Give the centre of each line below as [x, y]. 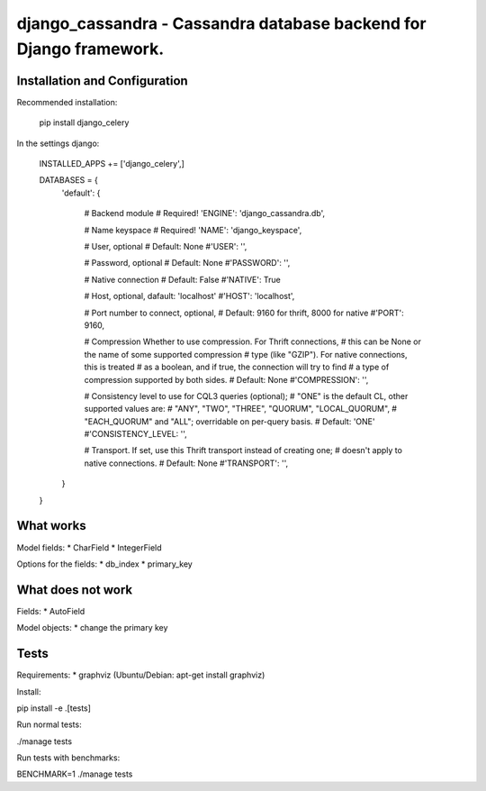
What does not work [75, 590]
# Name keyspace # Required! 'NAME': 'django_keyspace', [193, 230]
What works [51, 526]
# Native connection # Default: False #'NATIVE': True [182, 279]
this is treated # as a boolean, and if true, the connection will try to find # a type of [237, 367]
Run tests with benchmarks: [68, 758]
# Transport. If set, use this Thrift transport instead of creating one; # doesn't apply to [243, 450]
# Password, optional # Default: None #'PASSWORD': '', [187, 263]
